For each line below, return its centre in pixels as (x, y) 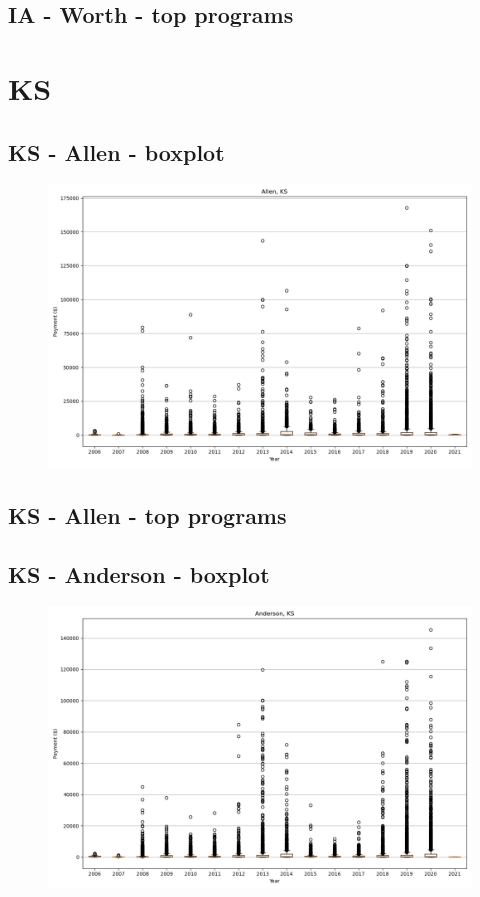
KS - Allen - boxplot (116, 151)
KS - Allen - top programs (147, 514)
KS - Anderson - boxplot (139, 573)
